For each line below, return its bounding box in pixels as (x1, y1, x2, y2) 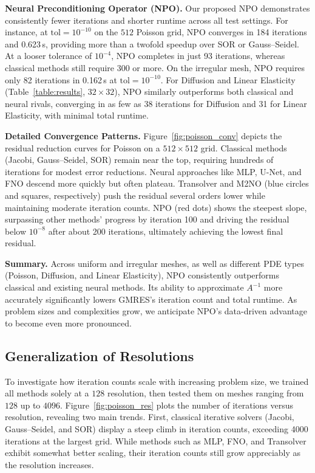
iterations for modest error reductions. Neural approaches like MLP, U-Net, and (5, 165, 302, 178)
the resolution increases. (5, 458, 94, 471)
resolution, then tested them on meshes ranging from (107, 387, 304, 399)
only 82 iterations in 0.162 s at (5, 73, 117, 86)
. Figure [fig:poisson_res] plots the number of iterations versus (60, 398, 294, 411)
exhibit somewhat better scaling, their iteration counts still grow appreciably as (5, 446, 301, 459)
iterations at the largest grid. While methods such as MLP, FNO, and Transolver (5, 434, 307, 447)
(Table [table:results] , (5, 85, 86, 98)
